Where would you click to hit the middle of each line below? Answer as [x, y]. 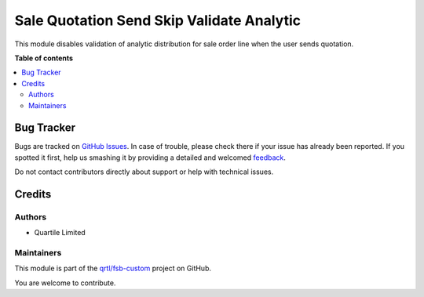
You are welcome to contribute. [65, 283]
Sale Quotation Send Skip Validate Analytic [158, 20]
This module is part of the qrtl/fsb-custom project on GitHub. [113, 268]
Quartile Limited [60, 233]
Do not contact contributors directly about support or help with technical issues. [144, 172]
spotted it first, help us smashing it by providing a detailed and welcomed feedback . [150, 158]
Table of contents [44, 58]
